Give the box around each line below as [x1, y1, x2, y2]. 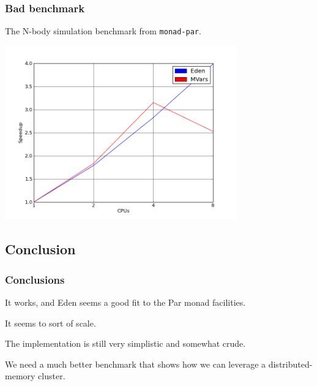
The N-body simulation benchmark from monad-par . [5, 25, 201, 37]
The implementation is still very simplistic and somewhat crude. [5, 337, 246, 350]
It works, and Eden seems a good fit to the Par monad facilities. [5, 295, 246, 308]
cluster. [38, 369, 65, 382]
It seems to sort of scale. [5, 316, 96, 329]
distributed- [268, 357, 313, 370]
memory [5, 369, 35, 382]
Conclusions [5, 271, 65, 287]
